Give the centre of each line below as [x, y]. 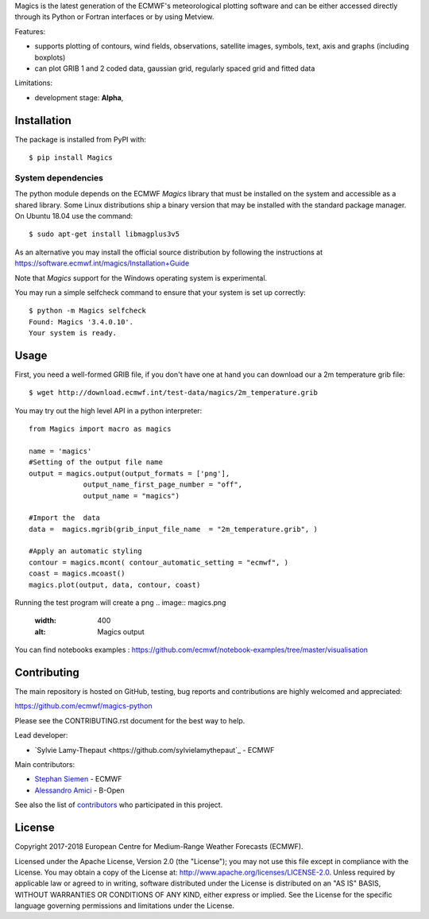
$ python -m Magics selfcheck [88, 311]
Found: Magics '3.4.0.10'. [81, 322]
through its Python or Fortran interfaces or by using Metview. [114, 17]
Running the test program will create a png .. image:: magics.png [120, 603]
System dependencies [59, 177]
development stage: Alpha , [79, 97]
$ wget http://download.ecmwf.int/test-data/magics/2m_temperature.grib [173, 393]
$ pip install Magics [71, 158]
